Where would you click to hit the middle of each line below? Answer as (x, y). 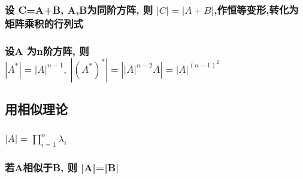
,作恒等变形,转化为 (256, 9)
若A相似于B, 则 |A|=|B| (62, 167)
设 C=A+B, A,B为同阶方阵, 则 (79, 9)
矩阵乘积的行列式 (44, 23)
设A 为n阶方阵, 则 (47, 50)
